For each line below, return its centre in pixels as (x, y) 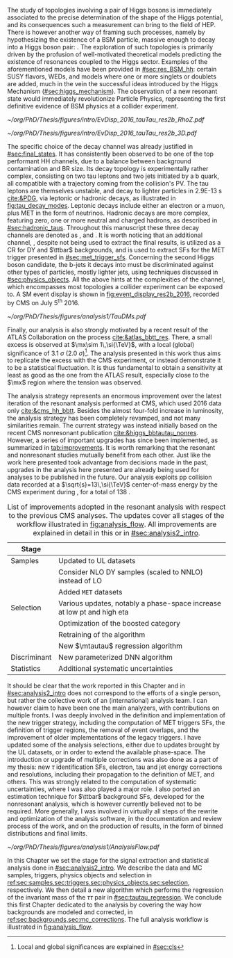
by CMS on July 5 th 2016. (43, 302)
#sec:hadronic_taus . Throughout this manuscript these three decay (103, 228)
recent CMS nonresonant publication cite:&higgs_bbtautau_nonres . (103, 433)
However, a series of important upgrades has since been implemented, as (113, 440)
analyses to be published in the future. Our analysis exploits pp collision (110, 477)
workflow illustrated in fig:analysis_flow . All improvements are (116, 524)
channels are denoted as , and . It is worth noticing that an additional (105, 235)
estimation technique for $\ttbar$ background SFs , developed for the (106, 797)
